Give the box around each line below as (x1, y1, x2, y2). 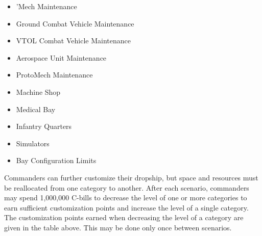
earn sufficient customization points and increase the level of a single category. (4, 202, 249, 213)
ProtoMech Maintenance (16, 69, 93, 80)
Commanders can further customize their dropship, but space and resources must (4, 172, 258, 182)
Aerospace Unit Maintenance (16, 52, 107, 63)
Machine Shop (16, 86, 61, 97)
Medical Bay (16, 103, 56, 114)
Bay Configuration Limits (16, 155, 97, 166)
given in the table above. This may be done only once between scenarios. (4, 222, 232, 232)
